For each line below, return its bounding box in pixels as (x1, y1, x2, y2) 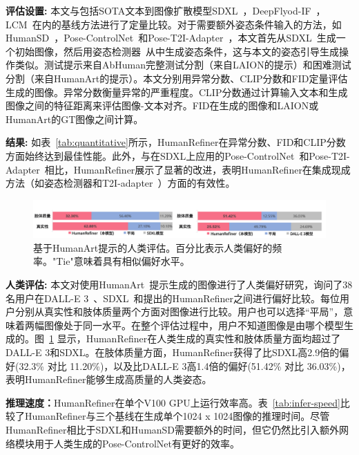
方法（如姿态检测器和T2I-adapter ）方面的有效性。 (6, 176, 235, 190)
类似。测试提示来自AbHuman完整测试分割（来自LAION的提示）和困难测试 (14, 57, 351, 72)
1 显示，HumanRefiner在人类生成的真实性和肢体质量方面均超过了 (49, 331, 341, 346)
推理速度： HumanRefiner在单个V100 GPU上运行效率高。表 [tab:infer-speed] (6, 395, 340, 409)
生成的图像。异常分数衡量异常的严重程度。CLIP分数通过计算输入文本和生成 (6, 84, 348, 99)
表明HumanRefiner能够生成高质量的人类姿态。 (6, 372, 212, 387)
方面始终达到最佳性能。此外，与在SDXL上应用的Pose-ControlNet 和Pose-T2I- (6, 148, 350, 162)
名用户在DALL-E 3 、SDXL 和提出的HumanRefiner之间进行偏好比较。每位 (6, 290, 340, 305)
